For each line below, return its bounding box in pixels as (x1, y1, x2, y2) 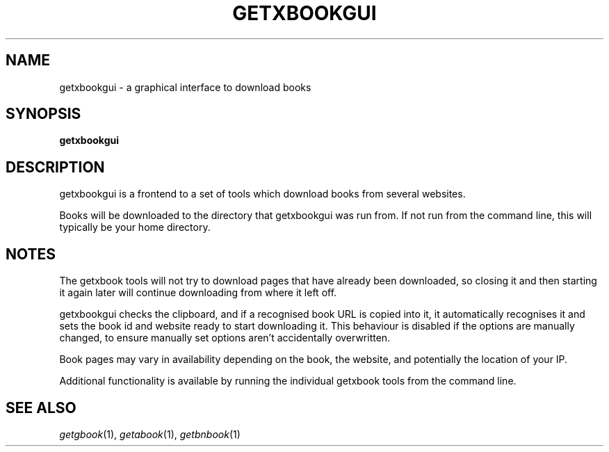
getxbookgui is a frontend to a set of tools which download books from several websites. (59, 188, 466, 200)
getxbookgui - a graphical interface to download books (59, 81, 311, 93)
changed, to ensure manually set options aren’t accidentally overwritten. (59, 332, 391, 344)
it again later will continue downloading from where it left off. (59, 286, 337, 299)
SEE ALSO (6, 398, 76, 417)
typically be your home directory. (59, 221, 211, 234)
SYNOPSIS (6, 105, 81, 123)
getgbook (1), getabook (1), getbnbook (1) (59, 428, 241, 440)
